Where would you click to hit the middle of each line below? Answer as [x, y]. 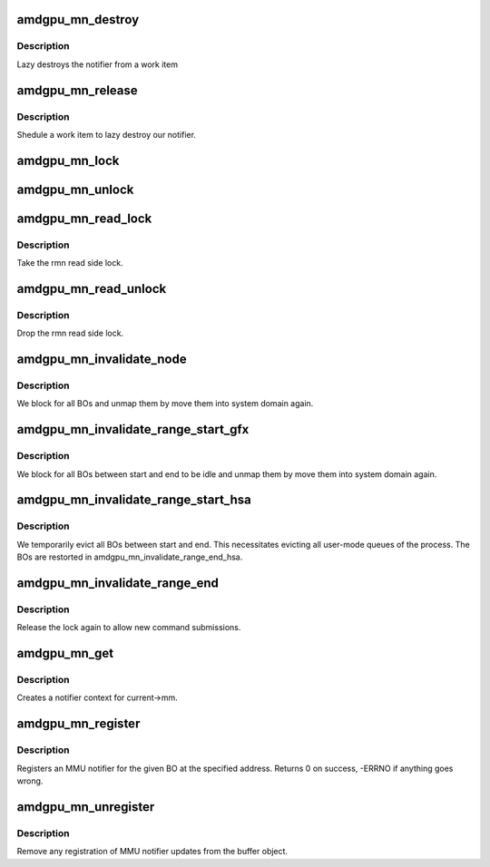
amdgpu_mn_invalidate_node [102, 360]
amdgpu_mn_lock [68, 160]
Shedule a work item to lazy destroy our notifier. [107, 134]
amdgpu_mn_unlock [75, 189]
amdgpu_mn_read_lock [84, 218]
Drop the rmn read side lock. [70, 333]
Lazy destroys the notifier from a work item [98, 64]
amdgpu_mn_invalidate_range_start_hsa [134, 500]
